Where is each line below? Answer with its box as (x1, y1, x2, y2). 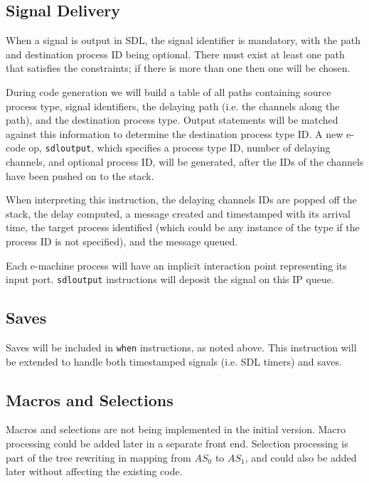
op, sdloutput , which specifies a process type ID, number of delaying (28, 140, 331, 155)
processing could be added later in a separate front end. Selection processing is (6, 436, 348, 451)
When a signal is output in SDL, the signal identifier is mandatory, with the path (6, 33, 360, 48)
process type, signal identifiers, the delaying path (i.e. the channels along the (6, 98, 340, 113)
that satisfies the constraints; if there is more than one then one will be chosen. (6, 60, 351, 75)
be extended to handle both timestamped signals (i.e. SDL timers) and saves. (6, 354, 342, 368)
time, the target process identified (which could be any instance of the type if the (6, 220, 360, 235)
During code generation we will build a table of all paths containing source (6, 84, 331, 99)
